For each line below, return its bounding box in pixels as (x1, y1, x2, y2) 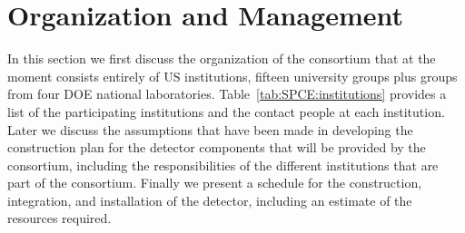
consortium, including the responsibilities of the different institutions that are (7, 155, 439, 174)
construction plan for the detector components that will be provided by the (7, 138, 426, 157)
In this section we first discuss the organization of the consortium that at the (7, 49, 436, 68)
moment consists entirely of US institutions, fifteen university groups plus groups (7, 66, 458, 85)
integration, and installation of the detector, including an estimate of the (7, 190, 412, 209)
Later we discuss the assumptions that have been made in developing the (7, 120, 413, 139)
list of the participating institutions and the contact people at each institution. (7, 102, 445, 121)
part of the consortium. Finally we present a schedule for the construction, (7, 173, 422, 192)
